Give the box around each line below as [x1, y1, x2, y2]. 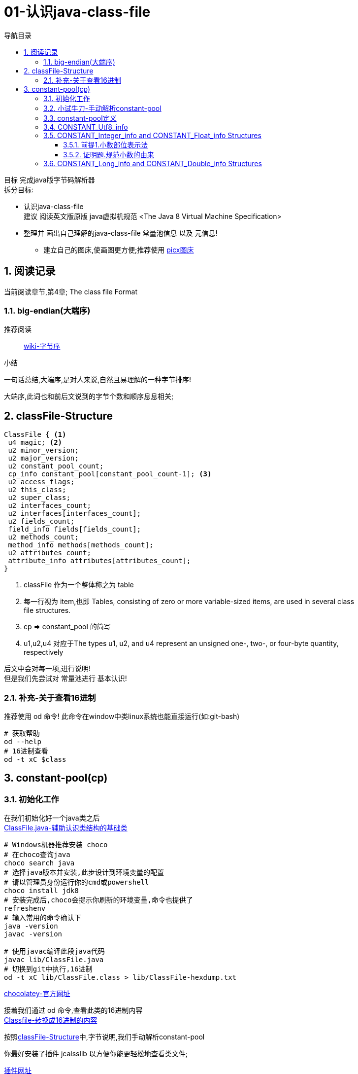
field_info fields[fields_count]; [8, 525, 141, 534]
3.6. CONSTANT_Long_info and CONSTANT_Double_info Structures [43, 159, 262, 168]
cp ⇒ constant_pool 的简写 [24, 622, 111, 631]
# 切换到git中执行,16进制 [4, 965, 93, 973]
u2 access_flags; [8, 478, 75, 486]
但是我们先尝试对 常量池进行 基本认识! [4, 674, 127, 683]
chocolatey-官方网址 [4, 989, 70, 998]
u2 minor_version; [8, 446, 79, 455]
